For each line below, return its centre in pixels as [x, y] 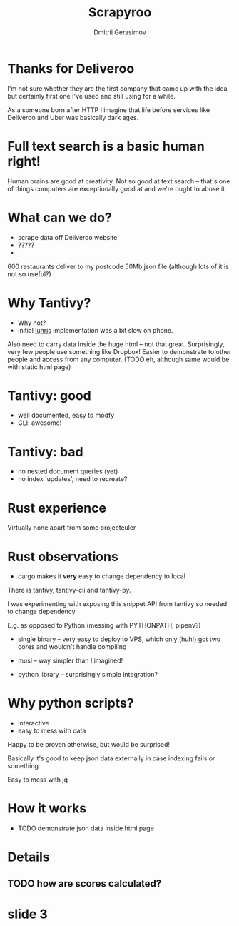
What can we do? [60, 217]
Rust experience [57, 508]
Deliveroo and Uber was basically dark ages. [73, 117]
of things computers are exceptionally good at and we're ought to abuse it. [117, 188]
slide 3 [27, 914]
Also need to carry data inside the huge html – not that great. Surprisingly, [116, 344]
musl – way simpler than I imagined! [70, 660]
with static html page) [39, 367]
